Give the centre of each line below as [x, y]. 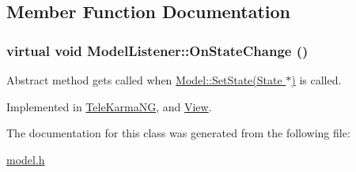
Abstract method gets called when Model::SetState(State [144, 80]
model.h [26, 159]
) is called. [316, 80]
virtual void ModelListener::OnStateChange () [157, 50]
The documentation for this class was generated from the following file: [178, 133]
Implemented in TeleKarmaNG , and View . [109, 106]
